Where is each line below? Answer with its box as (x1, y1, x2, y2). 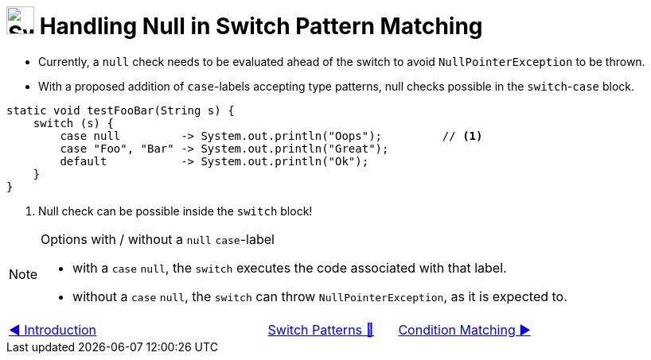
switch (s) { (33, 116, 114, 130)
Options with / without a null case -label (41, 230, 275, 247)
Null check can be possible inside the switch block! (38, 203, 313, 218)
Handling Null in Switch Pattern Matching (39, 13, 483, 40)
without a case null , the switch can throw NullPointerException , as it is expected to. (72, 288, 567, 304)
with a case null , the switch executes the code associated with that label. (72, 259, 507, 276)
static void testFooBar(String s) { (6, 103, 235, 117)
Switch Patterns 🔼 (267, 321, 375, 338)
